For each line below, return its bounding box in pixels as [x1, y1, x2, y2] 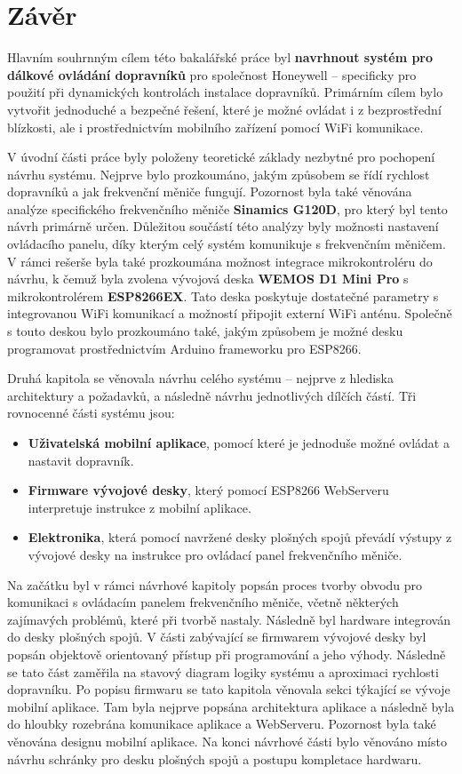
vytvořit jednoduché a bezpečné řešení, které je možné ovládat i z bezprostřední [7, 100, 442, 118]
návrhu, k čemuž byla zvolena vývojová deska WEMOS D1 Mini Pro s [7, 269, 409, 288]
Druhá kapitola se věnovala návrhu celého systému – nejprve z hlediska [7, 369, 394, 387]
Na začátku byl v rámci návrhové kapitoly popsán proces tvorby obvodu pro [7, 575, 423, 594]
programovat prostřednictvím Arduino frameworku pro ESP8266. [7, 339, 362, 357]
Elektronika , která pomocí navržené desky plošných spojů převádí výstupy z [28, 528, 452, 547]
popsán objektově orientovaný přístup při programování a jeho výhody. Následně [7, 644, 446, 663]
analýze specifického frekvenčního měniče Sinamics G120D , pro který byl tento [7, 199, 448, 218]
